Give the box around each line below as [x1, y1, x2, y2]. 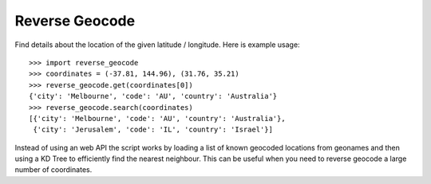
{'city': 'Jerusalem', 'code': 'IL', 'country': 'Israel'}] [33, 125, 273, 135]
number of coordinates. [14, 165, 93, 174]
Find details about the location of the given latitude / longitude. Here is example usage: [14, 40, 300, 49]
